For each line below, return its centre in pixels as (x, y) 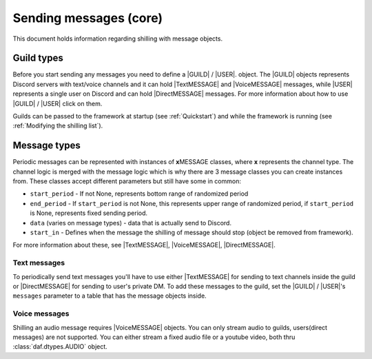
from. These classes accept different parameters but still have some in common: (127, 181)
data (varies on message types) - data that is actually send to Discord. (131, 223)
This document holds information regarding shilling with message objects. (118, 39)
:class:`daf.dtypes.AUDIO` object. (60, 347)
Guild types (38, 58)
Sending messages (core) (88, 18)
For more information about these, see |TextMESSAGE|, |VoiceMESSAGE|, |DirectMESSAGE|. (144, 245)
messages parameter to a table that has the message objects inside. (110, 296)
